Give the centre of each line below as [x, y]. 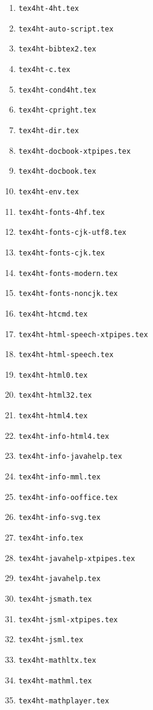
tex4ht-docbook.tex [57, 172]
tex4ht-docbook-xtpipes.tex [74, 151]
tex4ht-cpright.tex [57, 110]
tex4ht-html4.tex [53, 416]
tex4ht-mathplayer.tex [64, 701]
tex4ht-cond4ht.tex [57, 90]
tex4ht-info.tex [51, 538]
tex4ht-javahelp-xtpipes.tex [77, 558]
